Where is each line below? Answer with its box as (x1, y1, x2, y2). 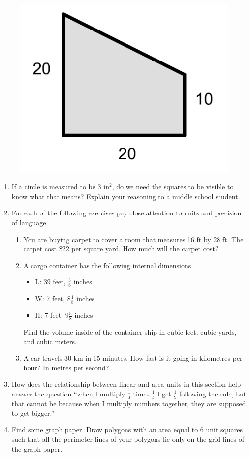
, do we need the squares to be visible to (112, 182, 234, 192)
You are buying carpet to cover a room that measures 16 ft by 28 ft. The (23, 234, 244, 244)
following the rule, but (179, 388, 247, 398)
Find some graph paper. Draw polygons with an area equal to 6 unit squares (11, 424, 243, 434)
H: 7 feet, (35, 310, 63, 320)
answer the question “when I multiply (11, 388, 125, 398)
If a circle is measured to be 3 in (11, 182, 109, 192)
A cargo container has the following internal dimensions (23, 260, 191, 270)
